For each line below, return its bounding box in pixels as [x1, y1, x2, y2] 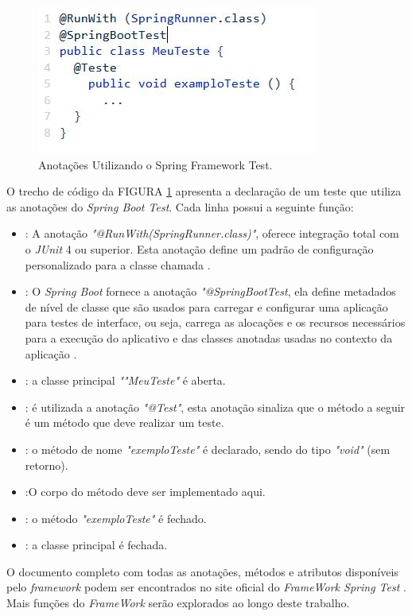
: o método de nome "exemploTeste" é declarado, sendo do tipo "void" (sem [25, 440, 391, 457]
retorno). [25, 456, 68, 473]
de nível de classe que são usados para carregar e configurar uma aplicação [25, 298, 388, 315]
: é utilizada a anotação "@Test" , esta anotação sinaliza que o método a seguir [25, 398, 406, 415]
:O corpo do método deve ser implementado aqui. [25, 483, 266, 500]
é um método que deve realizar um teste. [25, 414, 224, 431]
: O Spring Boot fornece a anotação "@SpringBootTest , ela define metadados [25, 283, 396, 300]
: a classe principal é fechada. [25, 537, 168, 553]
